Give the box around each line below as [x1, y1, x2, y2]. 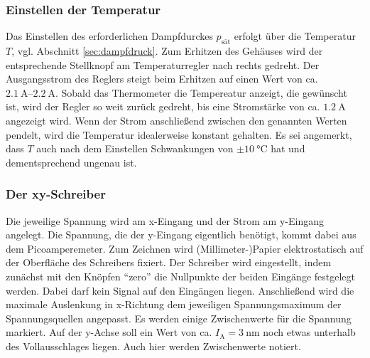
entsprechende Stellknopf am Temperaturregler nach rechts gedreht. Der [6, 57, 320, 72]
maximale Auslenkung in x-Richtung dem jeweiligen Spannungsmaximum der [6, 297, 342, 312]
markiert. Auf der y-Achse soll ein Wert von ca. [6, 325, 212, 339]
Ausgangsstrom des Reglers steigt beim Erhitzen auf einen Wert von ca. [6, 71, 318, 86]
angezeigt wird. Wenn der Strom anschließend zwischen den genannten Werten [6, 112, 347, 127]
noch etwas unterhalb [263, 325, 356, 339]
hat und [271, 141, 305, 156]
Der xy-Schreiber [6, 185, 106, 203]
